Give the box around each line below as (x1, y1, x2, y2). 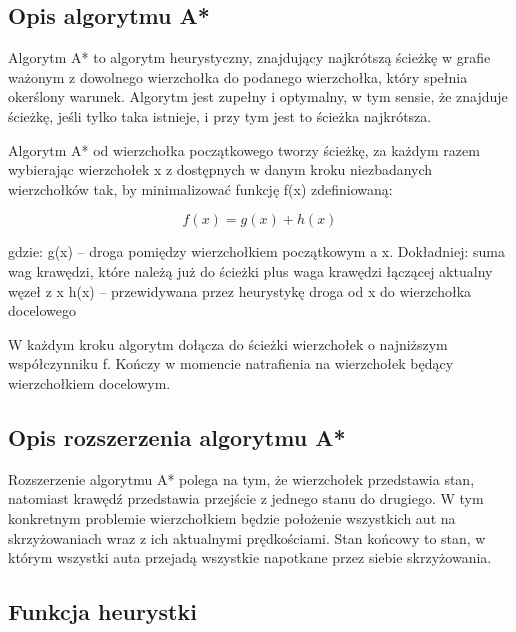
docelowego (8, 300, 77, 321)
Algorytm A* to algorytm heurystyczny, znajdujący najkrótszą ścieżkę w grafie (8, 47, 491, 68)
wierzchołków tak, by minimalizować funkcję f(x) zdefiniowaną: (8, 178, 393, 199)
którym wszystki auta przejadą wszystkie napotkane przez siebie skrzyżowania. (8, 547, 492, 568)
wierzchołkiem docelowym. (8, 372, 171, 393)
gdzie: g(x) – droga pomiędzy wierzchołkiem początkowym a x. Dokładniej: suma (8, 241, 506, 262)
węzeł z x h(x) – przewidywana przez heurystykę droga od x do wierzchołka (8, 280, 472, 301)
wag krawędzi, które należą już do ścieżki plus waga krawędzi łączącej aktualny (8, 260, 493, 281)
